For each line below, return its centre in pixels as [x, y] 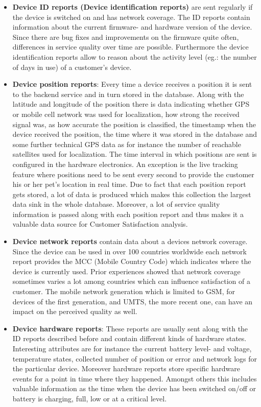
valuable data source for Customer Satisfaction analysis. [100, 224]
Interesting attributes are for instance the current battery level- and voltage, [132, 348]
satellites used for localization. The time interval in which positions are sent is [135, 154]
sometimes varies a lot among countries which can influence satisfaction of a [132, 281]
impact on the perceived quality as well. [75, 311]
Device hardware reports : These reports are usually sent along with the [130, 328]
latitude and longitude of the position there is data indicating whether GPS [131, 104]
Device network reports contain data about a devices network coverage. [130, 241]
